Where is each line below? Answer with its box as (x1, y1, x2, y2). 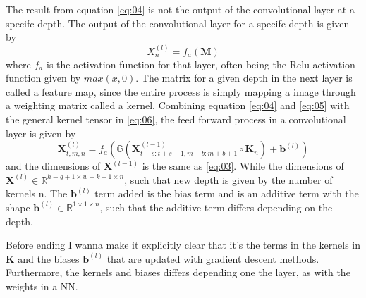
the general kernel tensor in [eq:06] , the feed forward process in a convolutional (6, 111, 346, 126)
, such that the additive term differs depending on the (99, 199, 333, 214)
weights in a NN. (6, 278, 78, 293)
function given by (6, 70, 81, 85)
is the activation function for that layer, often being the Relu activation (46, 56, 355, 71)
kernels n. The (6, 186, 68, 201)
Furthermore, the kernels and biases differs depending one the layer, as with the (6, 265, 350, 280)
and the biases (18, 251, 80, 266)
